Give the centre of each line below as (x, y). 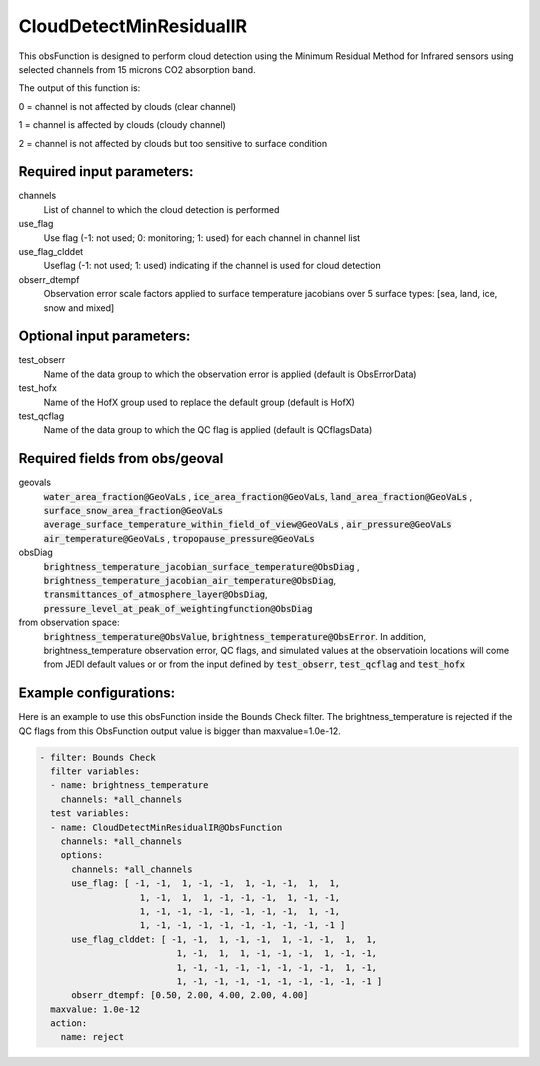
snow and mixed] (79, 307)
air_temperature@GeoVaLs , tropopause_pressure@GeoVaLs (179, 538)
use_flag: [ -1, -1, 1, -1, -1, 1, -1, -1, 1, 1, (206, 883)
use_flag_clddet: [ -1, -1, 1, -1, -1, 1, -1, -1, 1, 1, (224, 939)
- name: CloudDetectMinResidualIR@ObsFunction (166, 827)
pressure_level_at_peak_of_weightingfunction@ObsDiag (178, 608)
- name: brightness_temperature (129, 785)
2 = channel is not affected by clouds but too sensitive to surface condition (173, 143)
